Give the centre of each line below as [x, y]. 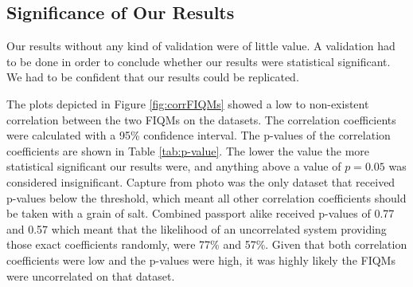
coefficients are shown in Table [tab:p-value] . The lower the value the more [188, 150]
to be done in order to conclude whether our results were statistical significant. [199, 61]
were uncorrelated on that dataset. [91, 275]
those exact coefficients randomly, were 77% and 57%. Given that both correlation [207, 244]
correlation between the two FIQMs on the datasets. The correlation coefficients [201, 119]
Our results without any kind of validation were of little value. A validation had [201, 46]
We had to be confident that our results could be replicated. [153, 77]
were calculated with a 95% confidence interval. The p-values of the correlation [199, 135]
